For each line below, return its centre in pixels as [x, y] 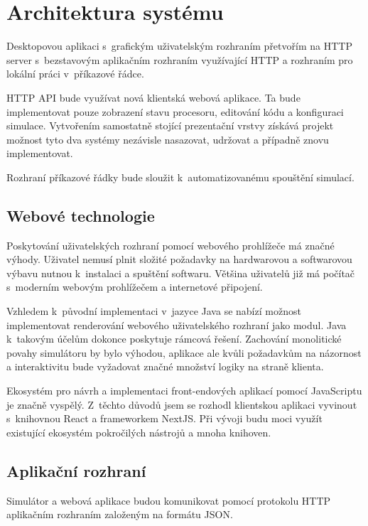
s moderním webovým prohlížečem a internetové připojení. [135, 287]
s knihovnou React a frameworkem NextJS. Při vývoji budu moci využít [164, 418]
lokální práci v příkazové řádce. [75, 74]
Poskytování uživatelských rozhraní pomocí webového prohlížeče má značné [171, 245]
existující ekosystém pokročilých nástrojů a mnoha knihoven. [139, 432]
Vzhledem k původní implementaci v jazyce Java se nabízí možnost [154, 311]
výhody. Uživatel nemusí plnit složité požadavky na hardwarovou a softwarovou [179, 259]
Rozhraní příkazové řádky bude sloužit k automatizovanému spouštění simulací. [180, 177]
